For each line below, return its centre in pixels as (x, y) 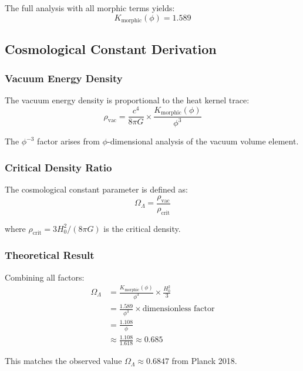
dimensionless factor (179, 309)
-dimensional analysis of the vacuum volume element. (203, 141)
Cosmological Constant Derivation (111, 49)
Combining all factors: (45, 277)
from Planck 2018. (204, 361)
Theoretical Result (50, 255)
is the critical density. (142, 228)
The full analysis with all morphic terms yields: (90, 8)
